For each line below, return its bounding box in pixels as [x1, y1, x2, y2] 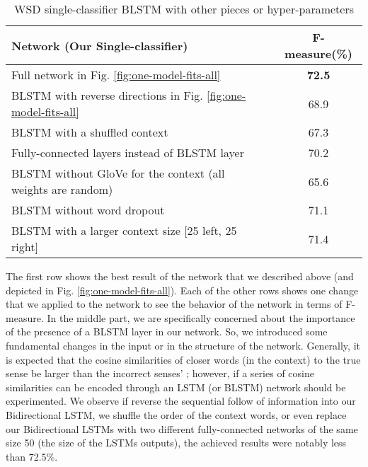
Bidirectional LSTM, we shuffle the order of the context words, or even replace [6, 407, 347, 422]
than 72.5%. [6, 449, 58, 463]
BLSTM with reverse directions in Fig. [11, 87, 203, 103]
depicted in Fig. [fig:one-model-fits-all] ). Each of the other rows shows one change [6, 282, 359, 297]
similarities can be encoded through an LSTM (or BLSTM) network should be [6, 379, 346, 394]
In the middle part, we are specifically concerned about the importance [47, 310, 355, 325]
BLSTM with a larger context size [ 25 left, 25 [11, 222, 237, 238]
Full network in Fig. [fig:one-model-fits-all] [11, 67, 221, 83]
